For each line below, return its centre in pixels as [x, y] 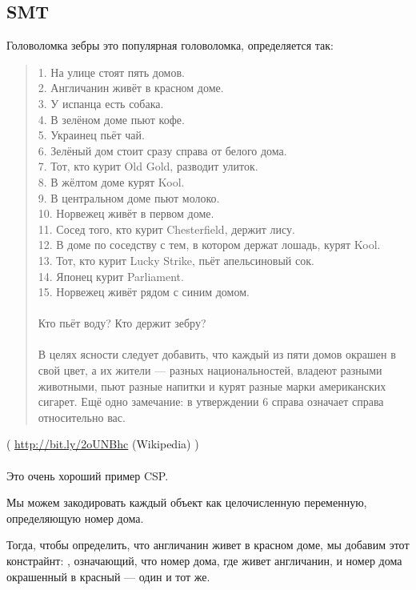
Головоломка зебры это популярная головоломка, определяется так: [170, 45]
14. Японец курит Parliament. [111, 276]
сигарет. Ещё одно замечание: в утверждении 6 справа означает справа [211, 401]
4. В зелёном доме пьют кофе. [111, 119]
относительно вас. [82, 417]
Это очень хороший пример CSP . [88, 475]
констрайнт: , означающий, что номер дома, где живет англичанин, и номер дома [204, 561]
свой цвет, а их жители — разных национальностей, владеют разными [210, 370]
